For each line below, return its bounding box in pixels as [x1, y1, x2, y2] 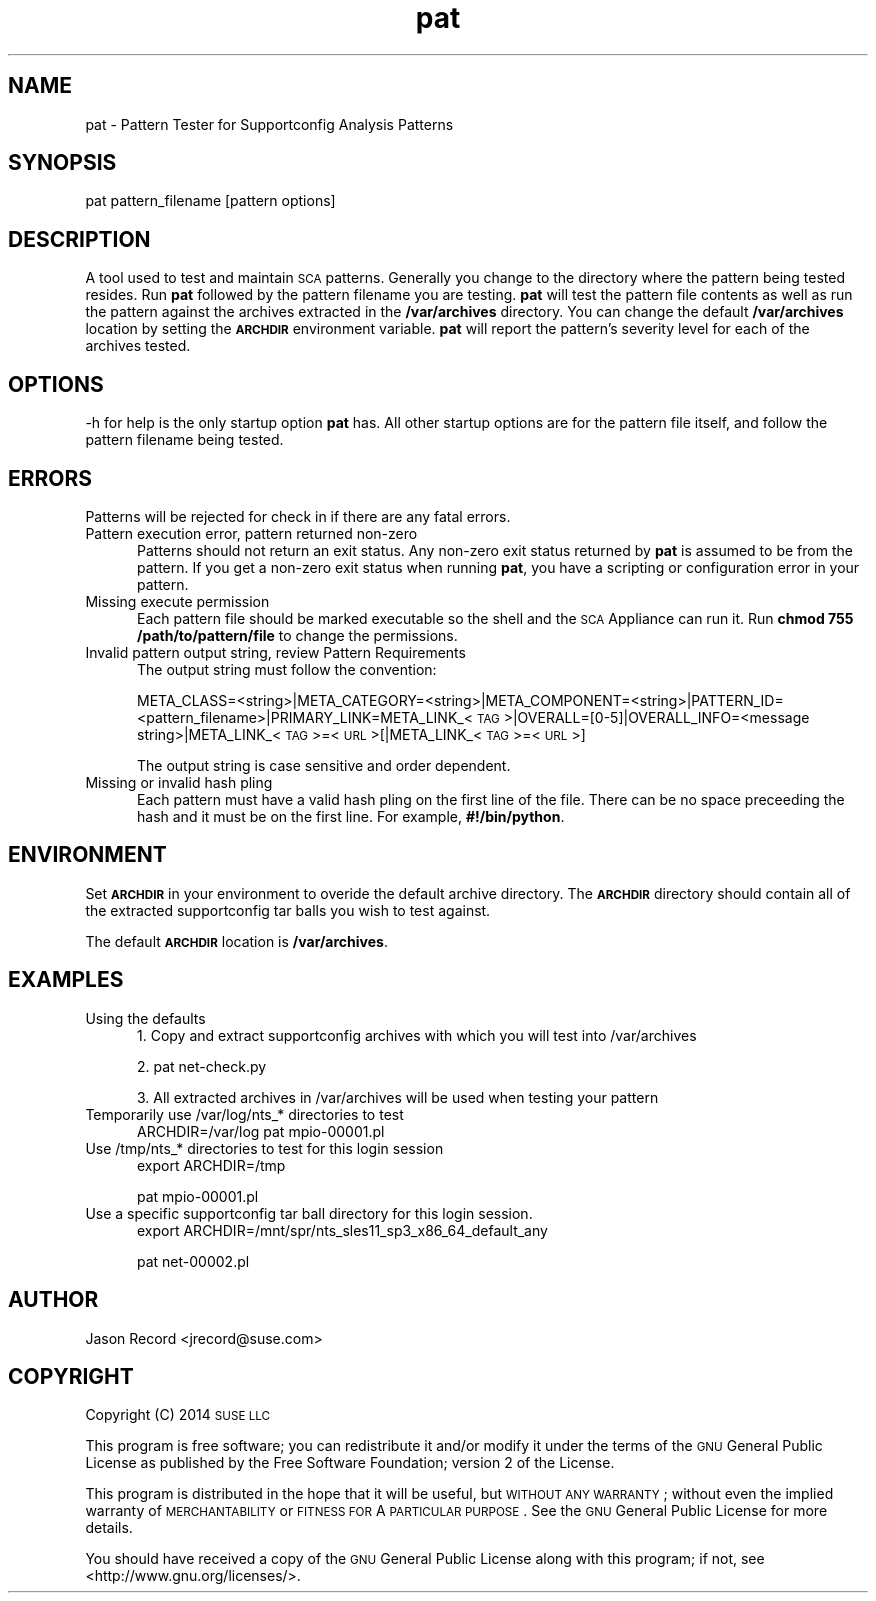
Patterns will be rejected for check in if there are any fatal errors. [85, 507, 511, 525]
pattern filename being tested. [85, 431, 284, 449]
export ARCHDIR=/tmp [137, 1156, 286, 1174]
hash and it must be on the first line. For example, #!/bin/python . [137, 807, 565, 825]
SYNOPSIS [8, 150, 117, 176]
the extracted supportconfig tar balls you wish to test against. [85, 901, 491, 919]
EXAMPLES [8, 967, 124, 993]
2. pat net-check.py [137, 1057, 267, 1075]
